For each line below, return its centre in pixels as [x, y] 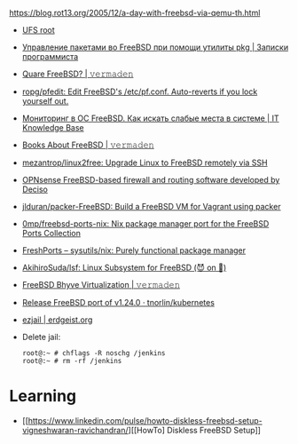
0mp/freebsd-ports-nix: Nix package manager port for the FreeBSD [145, 224]
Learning [43, 396]
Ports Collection [51, 233]
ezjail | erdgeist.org [57, 320]
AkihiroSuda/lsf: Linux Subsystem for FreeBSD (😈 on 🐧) [124, 267]
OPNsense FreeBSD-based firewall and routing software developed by [151, 180]
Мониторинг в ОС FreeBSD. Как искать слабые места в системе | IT [150, 118]
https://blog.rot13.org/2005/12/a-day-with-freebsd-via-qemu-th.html [135, 13]
